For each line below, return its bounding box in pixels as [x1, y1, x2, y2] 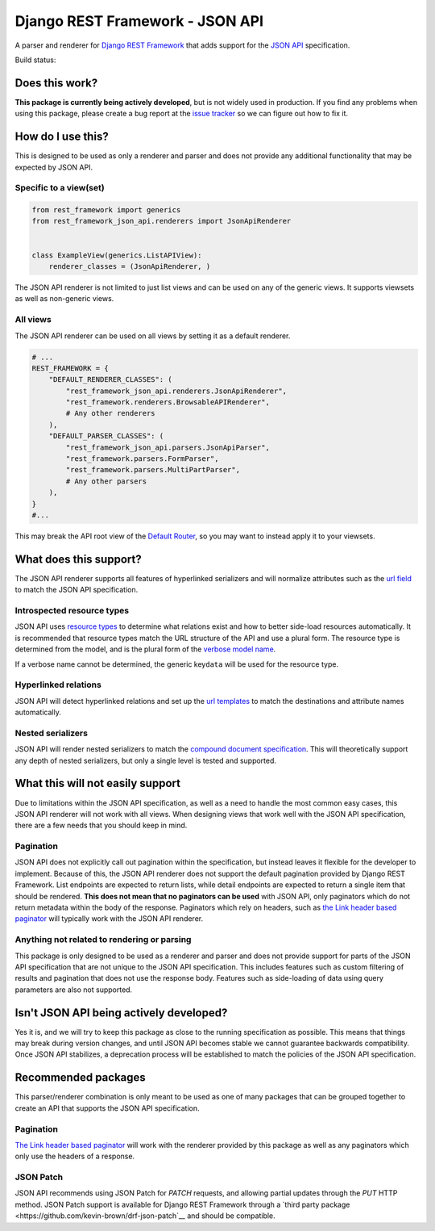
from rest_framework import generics [31, 206, 181, 215]
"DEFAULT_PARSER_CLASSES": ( [48, 432, 164, 441]
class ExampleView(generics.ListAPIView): [31, 250, 202, 260]
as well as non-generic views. [14, 294, 114, 304]
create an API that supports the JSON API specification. [14, 1103, 200, 1113]
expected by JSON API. [14, 162, 93, 172]
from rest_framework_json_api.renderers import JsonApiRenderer [31, 216, 292, 226]
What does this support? [14, 552, 142, 566]
